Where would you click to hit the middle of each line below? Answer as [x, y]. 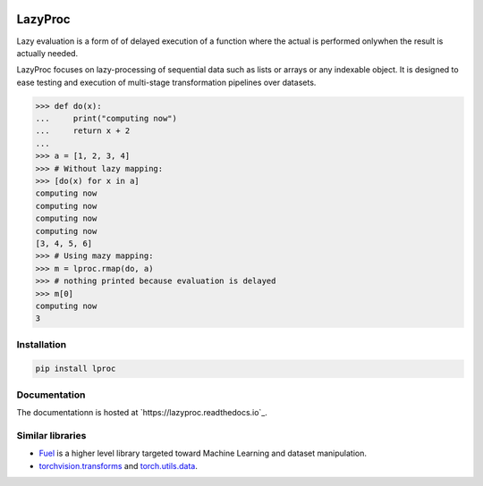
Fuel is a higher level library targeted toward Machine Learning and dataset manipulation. [203, 453]
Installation [42, 344]
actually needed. [47, 53]
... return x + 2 [83, 131]
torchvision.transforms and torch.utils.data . [119, 465]
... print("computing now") [106, 119]
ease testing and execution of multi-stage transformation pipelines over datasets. [166, 82]
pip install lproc [76, 369]
